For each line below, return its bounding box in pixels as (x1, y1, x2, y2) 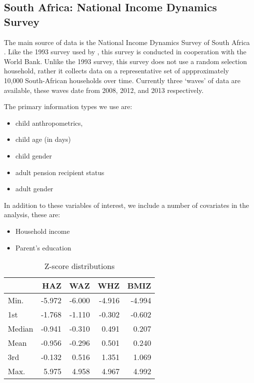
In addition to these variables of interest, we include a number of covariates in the (4, 200, 249, 210)
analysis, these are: (4, 209, 60, 220)
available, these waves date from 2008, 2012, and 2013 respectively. (4, 85, 204, 95)
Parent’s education (15, 242, 71, 252)
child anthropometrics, (15, 117, 83, 128)
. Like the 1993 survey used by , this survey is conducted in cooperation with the (4, 46, 247, 57)
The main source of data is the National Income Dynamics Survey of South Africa (4, 37, 250, 47)
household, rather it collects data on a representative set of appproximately (4, 66, 229, 76)
